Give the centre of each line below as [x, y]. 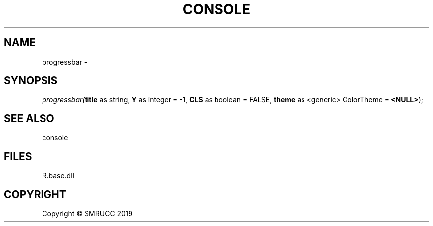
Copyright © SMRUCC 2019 [87, 213]
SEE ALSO [29, 118]
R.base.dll [58, 176]
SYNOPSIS [31, 81]
